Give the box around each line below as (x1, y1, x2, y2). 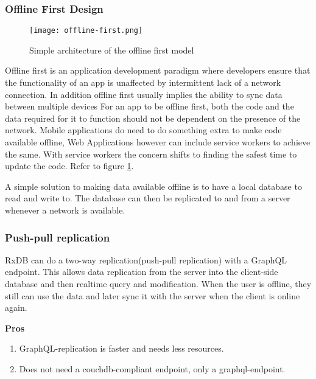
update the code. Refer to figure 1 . (5, 159, 134, 172)
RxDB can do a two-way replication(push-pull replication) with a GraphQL (5, 253, 287, 266)
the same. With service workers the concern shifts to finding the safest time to (5, 147, 297, 160)
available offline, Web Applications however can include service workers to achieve (5, 136, 311, 148)
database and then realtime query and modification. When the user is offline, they (5, 277, 312, 290)
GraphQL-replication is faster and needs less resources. (19, 342, 224, 355)
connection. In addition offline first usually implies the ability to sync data (5, 88, 283, 100)
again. (5, 301, 27, 314)
